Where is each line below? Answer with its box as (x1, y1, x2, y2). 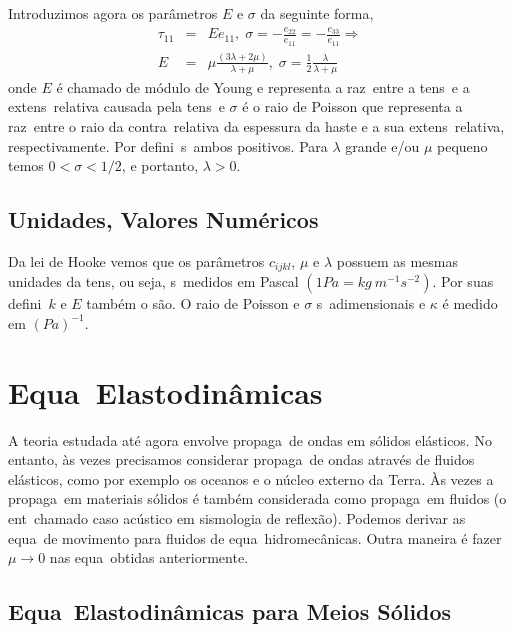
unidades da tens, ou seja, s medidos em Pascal (8, 271, 299, 292)
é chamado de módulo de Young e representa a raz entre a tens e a (56, 76, 470, 97)
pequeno (436, 135, 488, 156)
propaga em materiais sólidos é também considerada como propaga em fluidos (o (8, 488, 507, 509)
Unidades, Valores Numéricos (8, 204, 319, 235)
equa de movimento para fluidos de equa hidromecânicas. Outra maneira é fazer (8, 527, 502, 548)
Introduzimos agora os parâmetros (8, 3, 218, 23)
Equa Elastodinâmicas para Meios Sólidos (8, 596, 452, 627)
